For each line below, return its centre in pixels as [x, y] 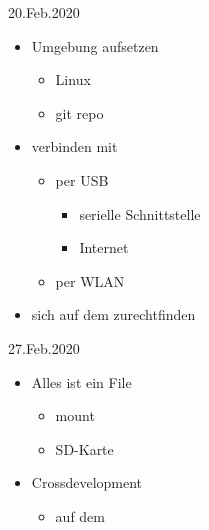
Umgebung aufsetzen [95, 45]
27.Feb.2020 [44, 347]
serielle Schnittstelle [140, 213]
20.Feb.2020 [44, 12]
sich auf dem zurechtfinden [113, 314]
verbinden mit [74, 146]
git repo [79, 112]
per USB [82, 179]
